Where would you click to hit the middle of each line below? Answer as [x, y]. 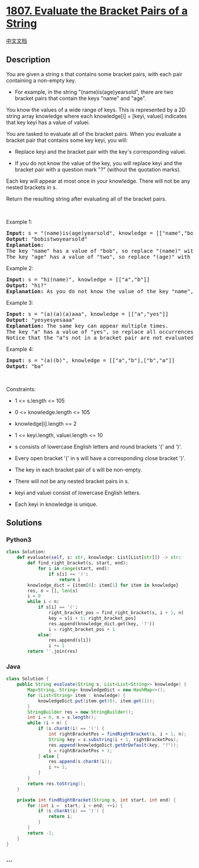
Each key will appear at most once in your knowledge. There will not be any [98, 181]
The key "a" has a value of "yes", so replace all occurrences [100, 332]
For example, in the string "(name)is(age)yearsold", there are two [94, 92]
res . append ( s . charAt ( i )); [80, 762]
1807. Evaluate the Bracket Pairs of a [97, 11]
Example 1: [19, 221]
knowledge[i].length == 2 [46, 423]
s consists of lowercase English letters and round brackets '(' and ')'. [98, 446]
